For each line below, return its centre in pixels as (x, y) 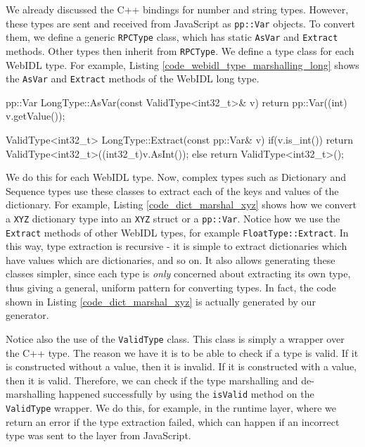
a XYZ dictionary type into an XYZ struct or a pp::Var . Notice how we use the (173, 218)
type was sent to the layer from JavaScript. (98, 435)
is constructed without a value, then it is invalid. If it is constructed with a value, (181, 366)
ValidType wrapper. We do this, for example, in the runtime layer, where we (171, 407)
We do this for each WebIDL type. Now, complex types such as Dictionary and (176, 177)
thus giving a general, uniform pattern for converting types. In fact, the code (171, 288)
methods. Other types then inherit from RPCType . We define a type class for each (180, 50)
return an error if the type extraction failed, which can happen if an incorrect (173, 421)
